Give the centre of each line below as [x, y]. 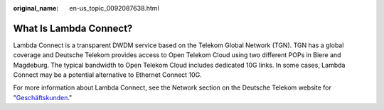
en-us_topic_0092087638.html [114, 8]
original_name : [36, 8]
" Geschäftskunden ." [43, 97]
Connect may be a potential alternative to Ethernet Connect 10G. [107, 75]
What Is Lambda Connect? [73, 28]
